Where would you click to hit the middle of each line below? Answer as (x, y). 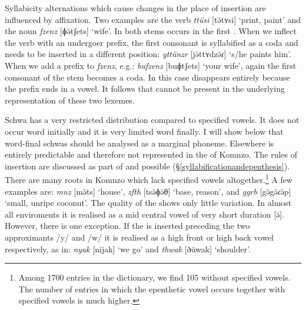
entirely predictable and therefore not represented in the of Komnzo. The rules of (151, 154)
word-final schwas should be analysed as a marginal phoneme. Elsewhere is (139, 143)
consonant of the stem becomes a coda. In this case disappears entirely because (147, 77)
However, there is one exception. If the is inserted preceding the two (127, 226)
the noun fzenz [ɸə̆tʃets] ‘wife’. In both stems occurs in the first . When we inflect (151, 31)
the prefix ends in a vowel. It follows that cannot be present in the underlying (145, 89)
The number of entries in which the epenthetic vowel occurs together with (152, 289)
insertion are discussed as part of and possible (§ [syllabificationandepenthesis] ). (147, 166)
